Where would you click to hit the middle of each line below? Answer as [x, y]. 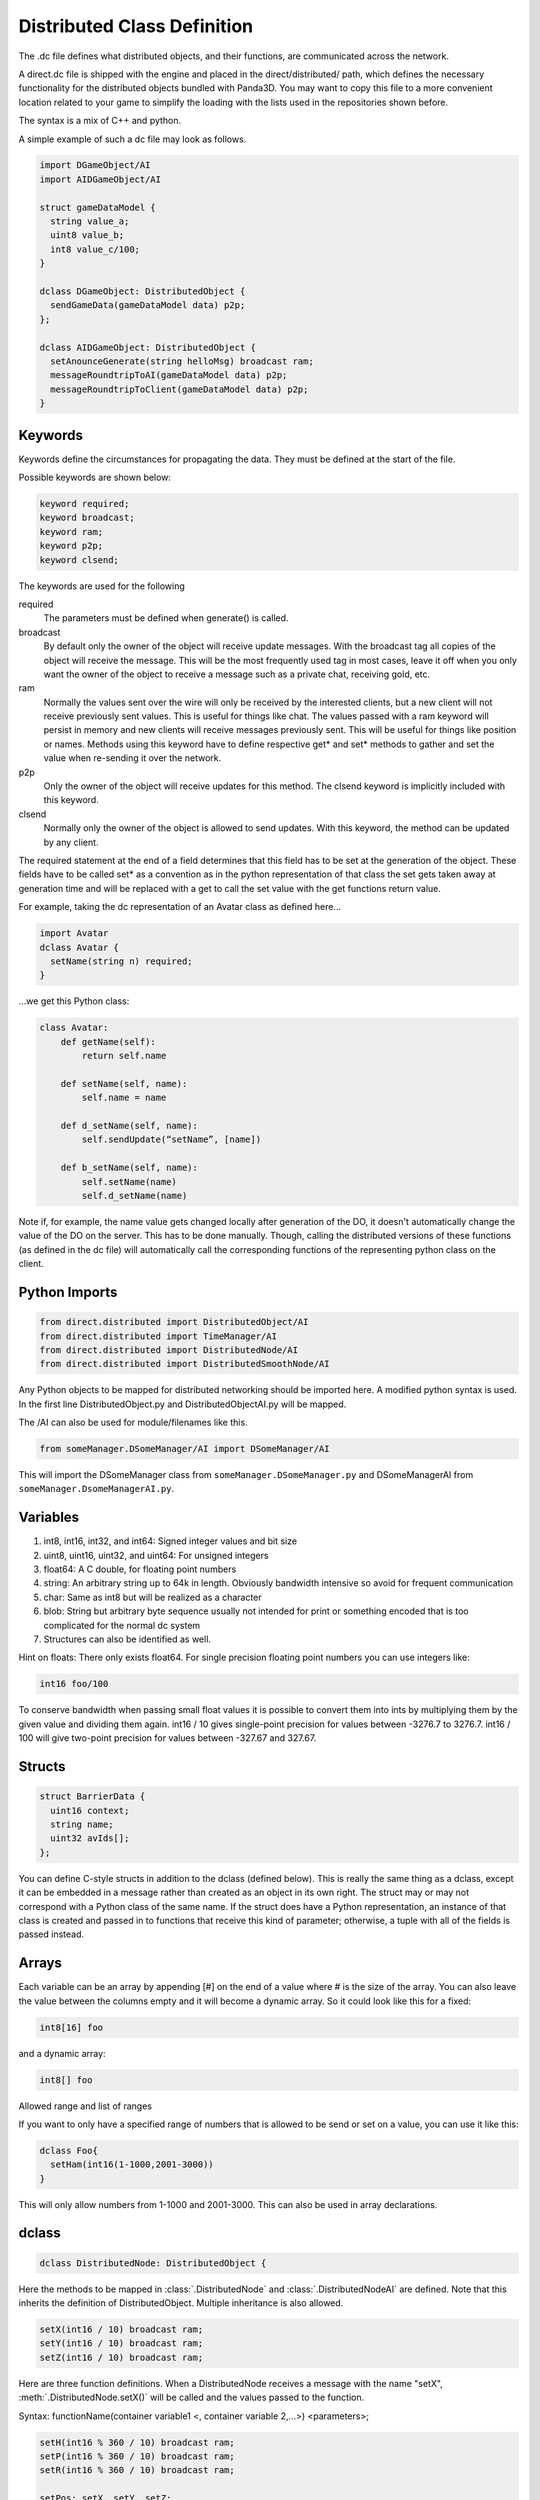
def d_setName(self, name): [129, 1125]
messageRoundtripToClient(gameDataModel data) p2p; [179, 389]
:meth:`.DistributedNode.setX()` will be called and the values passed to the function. [191, 2397]
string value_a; [90, 221]
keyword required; [84, 503]
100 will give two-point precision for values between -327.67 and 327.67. [167, 1738]
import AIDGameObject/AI [100, 179]
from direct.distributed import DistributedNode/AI [169, 1349]
